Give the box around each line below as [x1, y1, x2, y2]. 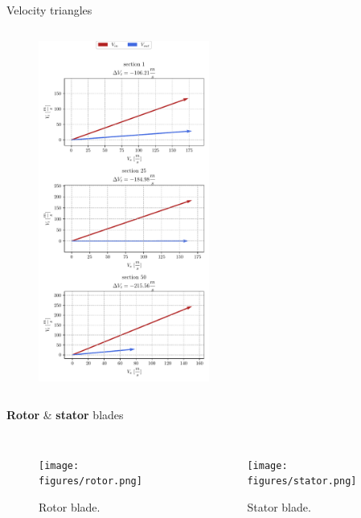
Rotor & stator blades [6, 406, 124, 423]
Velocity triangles [6, 2, 92, 18]
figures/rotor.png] [39, 475, 142, 487]
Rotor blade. [39, 499, 101, 516]
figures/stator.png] [247, 475, 357, 487]
